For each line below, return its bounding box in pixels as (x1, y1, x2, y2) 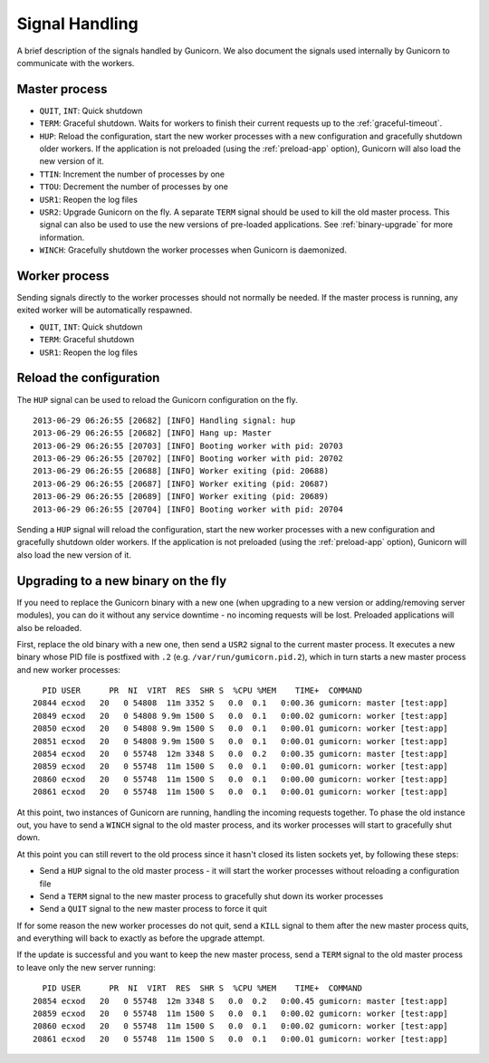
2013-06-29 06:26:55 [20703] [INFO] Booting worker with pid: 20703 (33, 440, 343, 451)
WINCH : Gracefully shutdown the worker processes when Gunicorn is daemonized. (39, 244, 348, 255)
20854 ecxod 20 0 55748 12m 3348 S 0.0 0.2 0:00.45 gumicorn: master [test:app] (33, 996, 448, 1006)
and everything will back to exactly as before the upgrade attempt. (16, 933, 265, 943)
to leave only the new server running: (16, 962, 156, 972)
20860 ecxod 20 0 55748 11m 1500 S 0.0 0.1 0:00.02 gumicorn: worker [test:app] (33, 1021, 448, 1031)
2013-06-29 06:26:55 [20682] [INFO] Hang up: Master (33, 428, 272, 438)
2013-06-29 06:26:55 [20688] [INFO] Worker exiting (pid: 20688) (33, 466, 330, 476)
